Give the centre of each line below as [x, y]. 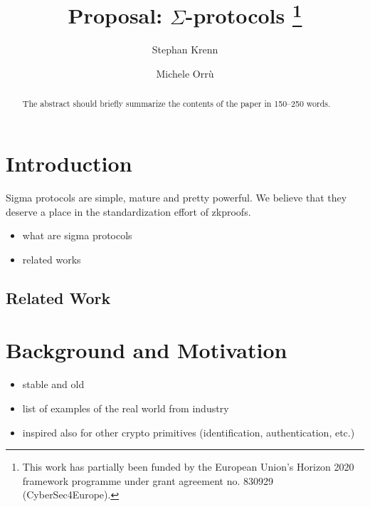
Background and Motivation [147, 350]
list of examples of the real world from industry [126, 408]
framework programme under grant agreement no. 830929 [148, 480]
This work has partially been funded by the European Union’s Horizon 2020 [188, 467]
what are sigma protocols [77, 235]
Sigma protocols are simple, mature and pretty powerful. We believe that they [176, 198]
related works [52, 259]
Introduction [69, 163]
